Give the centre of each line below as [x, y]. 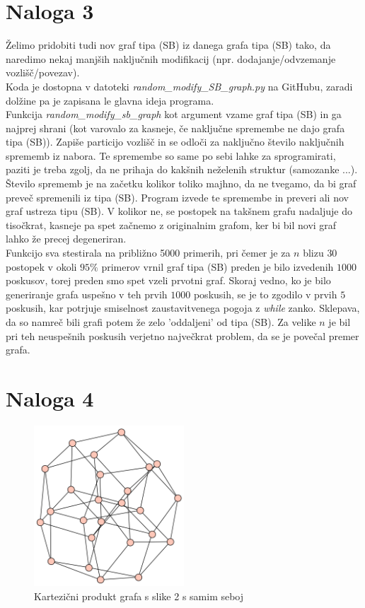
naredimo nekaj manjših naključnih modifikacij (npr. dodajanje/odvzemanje [171, 58]
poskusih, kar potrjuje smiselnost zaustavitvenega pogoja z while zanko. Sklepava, [183, 308]
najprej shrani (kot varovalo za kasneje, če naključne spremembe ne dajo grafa [175, 128]
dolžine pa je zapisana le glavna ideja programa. [110, 100]
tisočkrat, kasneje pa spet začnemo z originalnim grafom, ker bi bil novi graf [171, 224]
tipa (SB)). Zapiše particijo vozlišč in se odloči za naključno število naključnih [175, 142]
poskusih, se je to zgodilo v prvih [265, 294]
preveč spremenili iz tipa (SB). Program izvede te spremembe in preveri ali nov [177, 197]
